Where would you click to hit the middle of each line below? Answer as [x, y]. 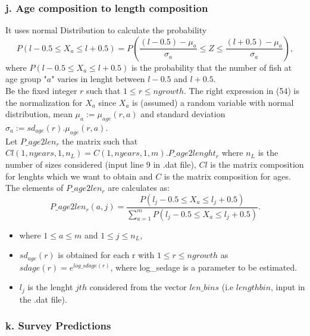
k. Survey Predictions [58, 326]
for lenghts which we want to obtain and [79, 176]
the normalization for [44, 102]
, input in [288, 287]
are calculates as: [139, 188]
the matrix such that [100, 141]
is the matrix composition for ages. [227, 176]
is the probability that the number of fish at [212, 67]
